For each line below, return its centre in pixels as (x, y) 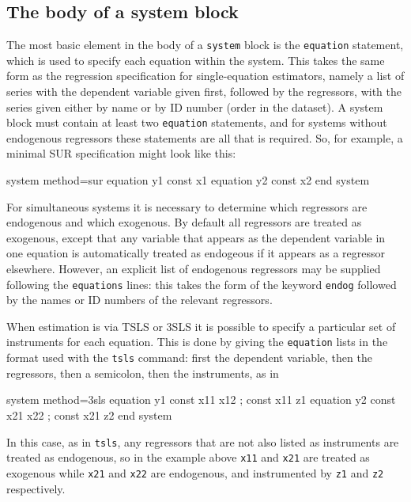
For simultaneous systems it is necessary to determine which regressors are (187, 206)
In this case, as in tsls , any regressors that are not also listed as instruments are (203, 441)
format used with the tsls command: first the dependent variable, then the (189, 357)
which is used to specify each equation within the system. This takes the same (196, 60)
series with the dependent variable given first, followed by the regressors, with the (204, 91)
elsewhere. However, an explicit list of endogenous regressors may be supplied (194, 269)
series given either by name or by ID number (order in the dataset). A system (195, 106)
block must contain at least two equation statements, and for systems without (197, 122)
